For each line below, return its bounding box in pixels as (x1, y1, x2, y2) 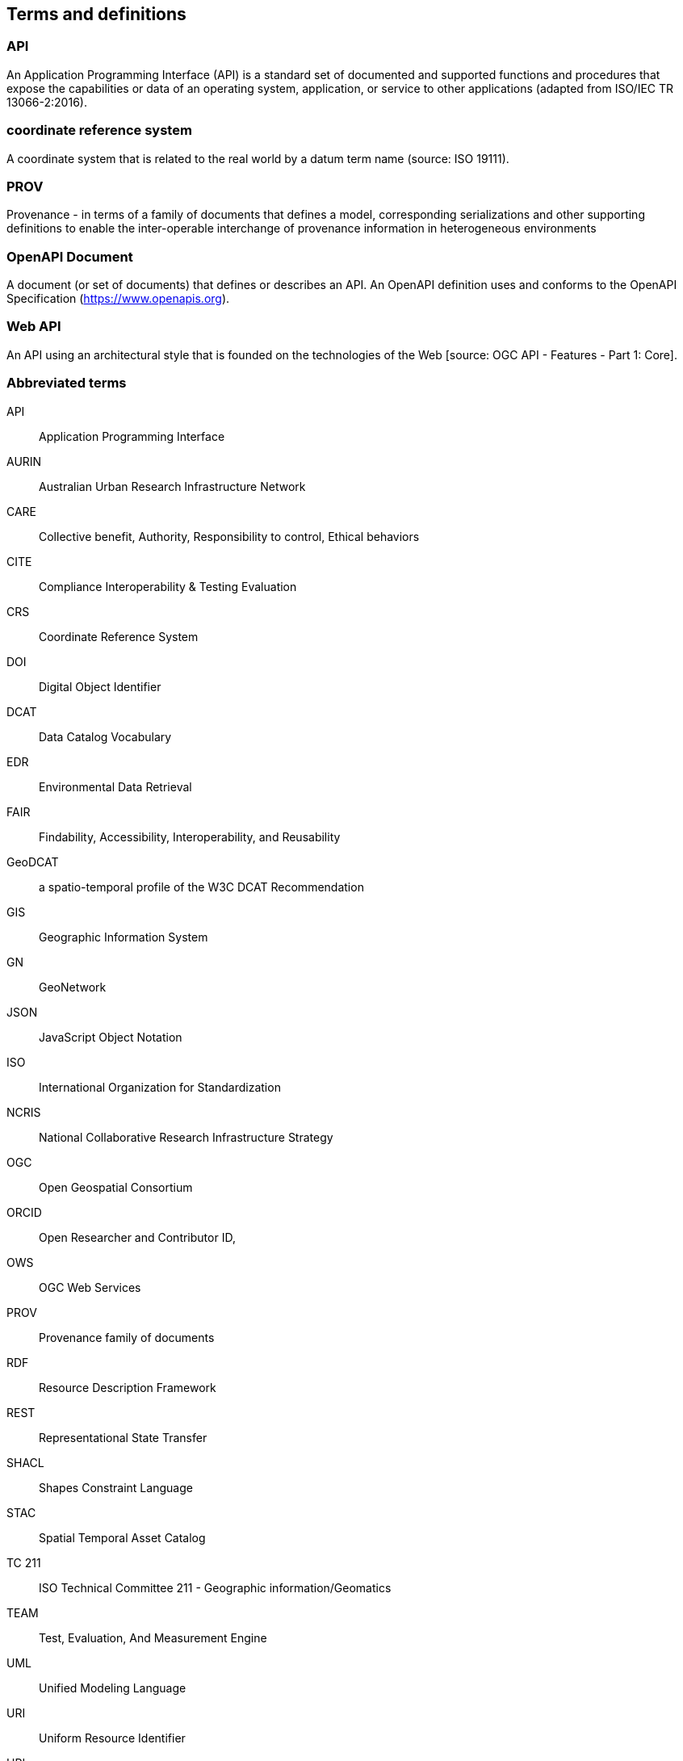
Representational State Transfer (39, 1430, 207, 1444)
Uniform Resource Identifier (39, 1730, 186, 1745)
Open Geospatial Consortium (39, 1180, 193, 1194)
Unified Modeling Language (39, 1680, 186, 1695)
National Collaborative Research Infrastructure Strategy (39, 1130, 333, 1144)
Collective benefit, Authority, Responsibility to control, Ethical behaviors (39, 529, 420, 543)
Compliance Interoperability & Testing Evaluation (39, 579, 297, 593)
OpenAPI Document (6, 248, 133, 265)
